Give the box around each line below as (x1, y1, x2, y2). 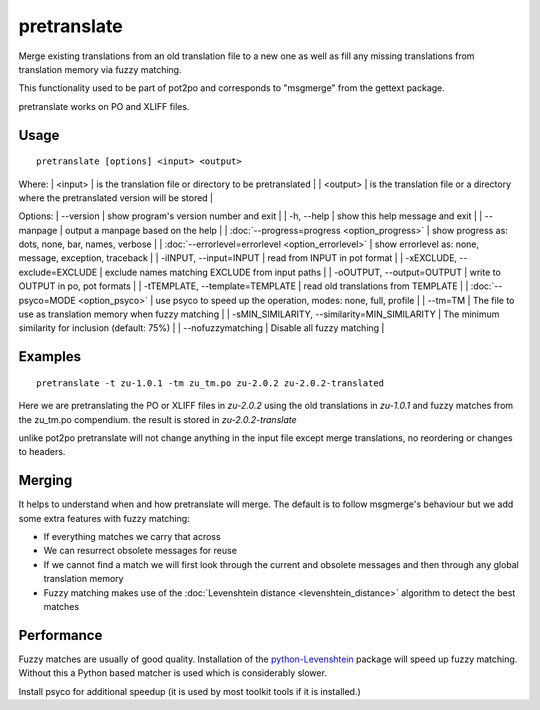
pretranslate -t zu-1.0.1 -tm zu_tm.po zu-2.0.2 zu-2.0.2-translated (36, 377, 385, 389)
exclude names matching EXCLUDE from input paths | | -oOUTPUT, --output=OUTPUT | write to (104, 266, 502, 278)
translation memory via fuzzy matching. (18, 63, 182, 75)
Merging (18, 472, 73, 489)
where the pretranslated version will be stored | (18, 191, 214, 204)
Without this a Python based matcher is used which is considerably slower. (18, 667, 327, 679)
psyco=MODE (18, 294, 77, 306)
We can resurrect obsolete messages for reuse (43, 545, 237, 557)
